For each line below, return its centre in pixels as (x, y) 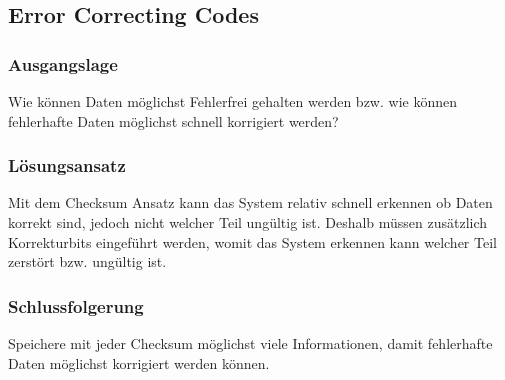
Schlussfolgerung (76, 305)
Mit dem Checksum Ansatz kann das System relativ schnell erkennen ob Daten (250, 202)
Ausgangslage (63, 63)
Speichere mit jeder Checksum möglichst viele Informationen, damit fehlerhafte (250, 343)
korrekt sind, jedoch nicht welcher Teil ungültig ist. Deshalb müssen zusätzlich (248, 222)
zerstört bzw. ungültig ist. (87, 261)
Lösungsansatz (67, 165)
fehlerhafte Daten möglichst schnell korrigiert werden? (173, 120)
